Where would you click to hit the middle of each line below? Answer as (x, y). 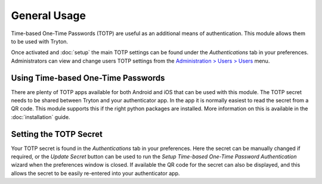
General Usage (49, 15)
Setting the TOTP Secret (57, 134)
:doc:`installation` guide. (41, 117)
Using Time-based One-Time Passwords (88, 78)
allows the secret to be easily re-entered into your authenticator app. (95, 173)
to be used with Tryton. (40, 41)
